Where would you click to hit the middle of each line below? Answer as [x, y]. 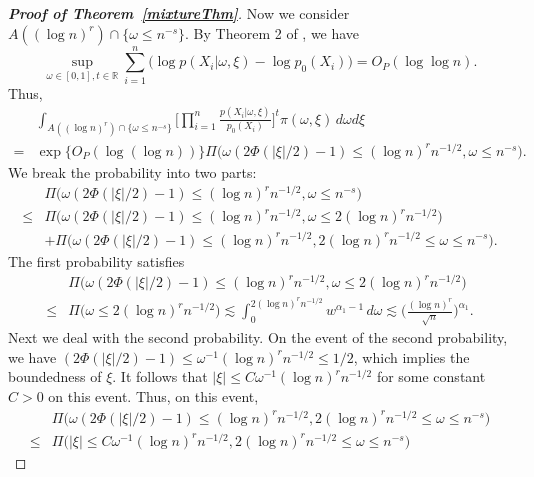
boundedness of [55, 376]
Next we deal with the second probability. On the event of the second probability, [258, 337]
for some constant [431, 376]
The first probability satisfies [96, 260]
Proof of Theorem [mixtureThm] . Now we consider [179, 13]
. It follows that [160, 376]
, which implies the [411, 356]
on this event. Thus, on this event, [153, 396]
